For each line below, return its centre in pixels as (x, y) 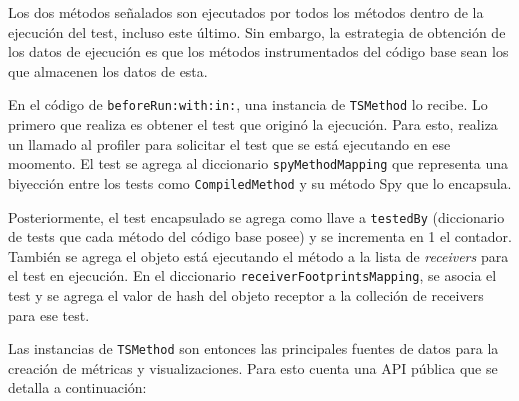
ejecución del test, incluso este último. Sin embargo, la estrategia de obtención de (257, 31)
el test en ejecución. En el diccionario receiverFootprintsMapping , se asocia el (252, 275)
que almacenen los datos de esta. (108, 70)
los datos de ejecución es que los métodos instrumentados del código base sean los (258, 51)
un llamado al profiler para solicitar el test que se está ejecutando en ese (229, 143)
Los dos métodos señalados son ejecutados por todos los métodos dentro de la (246, 12)
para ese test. (49, 314)
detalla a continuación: (77, 387)
